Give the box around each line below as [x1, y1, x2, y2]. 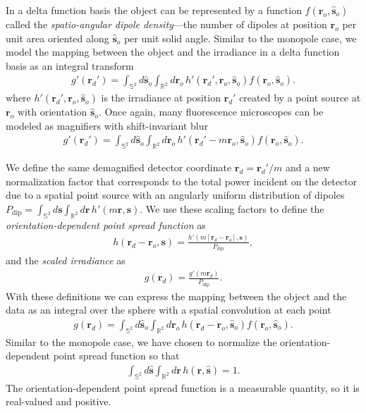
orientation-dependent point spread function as [6, 217, 206, 232]
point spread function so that [53, 348, 180, 363]
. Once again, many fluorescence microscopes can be [98, 104, 324, 119]
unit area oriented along [6, 30, 109, 45]
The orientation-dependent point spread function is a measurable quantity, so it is [6, 380, 360, 395]
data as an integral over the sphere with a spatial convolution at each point [6, 302, 331, 317]
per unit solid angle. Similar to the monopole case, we [123, 30, 357, 45]
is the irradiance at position [101, 90, 221, 105]
